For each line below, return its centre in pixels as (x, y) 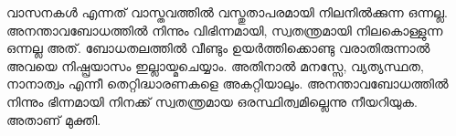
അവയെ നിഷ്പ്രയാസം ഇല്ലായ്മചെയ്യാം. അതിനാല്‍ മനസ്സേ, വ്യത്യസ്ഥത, (215, 65)
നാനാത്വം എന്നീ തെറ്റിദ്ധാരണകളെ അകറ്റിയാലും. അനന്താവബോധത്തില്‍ (228, 84)
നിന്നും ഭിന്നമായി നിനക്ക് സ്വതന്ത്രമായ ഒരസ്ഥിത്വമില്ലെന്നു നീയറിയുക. (212, 101)
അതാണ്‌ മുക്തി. (54, 119)
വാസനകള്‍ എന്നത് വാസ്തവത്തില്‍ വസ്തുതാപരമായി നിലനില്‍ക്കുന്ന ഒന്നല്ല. (227, 12)
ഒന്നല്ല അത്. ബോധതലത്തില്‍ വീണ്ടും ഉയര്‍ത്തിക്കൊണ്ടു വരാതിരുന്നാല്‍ (218, 48)
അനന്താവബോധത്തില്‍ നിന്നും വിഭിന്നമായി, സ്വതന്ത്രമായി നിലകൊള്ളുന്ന (225, 30)
